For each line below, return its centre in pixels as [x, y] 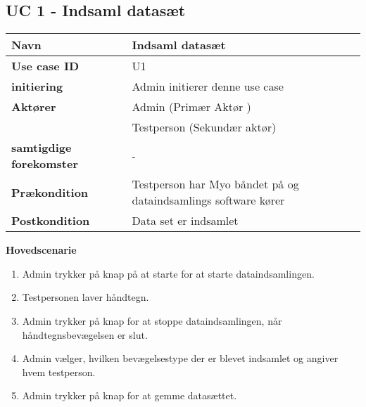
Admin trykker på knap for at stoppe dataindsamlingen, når [152, 320]
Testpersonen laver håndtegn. [86, 297]
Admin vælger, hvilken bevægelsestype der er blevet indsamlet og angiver [180, 358]
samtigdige [42, 148]
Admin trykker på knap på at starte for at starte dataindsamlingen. [168, 273]
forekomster [45, 164]
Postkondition [51, 221]
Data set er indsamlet [185, 221]
